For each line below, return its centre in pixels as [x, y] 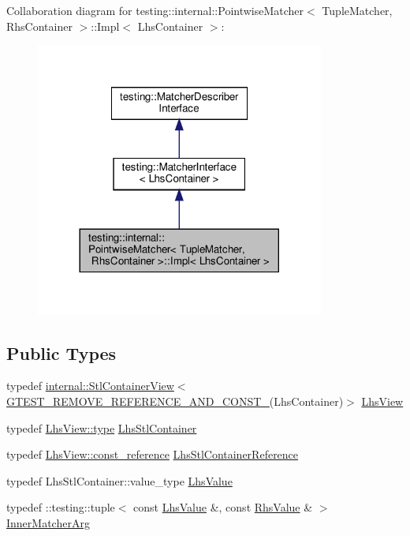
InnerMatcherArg [48, 522]
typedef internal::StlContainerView [90, 386]
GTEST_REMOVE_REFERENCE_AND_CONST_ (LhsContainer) [175, 401]
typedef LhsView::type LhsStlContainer [102, 427]
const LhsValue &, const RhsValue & [223, 507]
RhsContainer [39, 26]
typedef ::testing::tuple [61, 507]
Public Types [61, 352]
